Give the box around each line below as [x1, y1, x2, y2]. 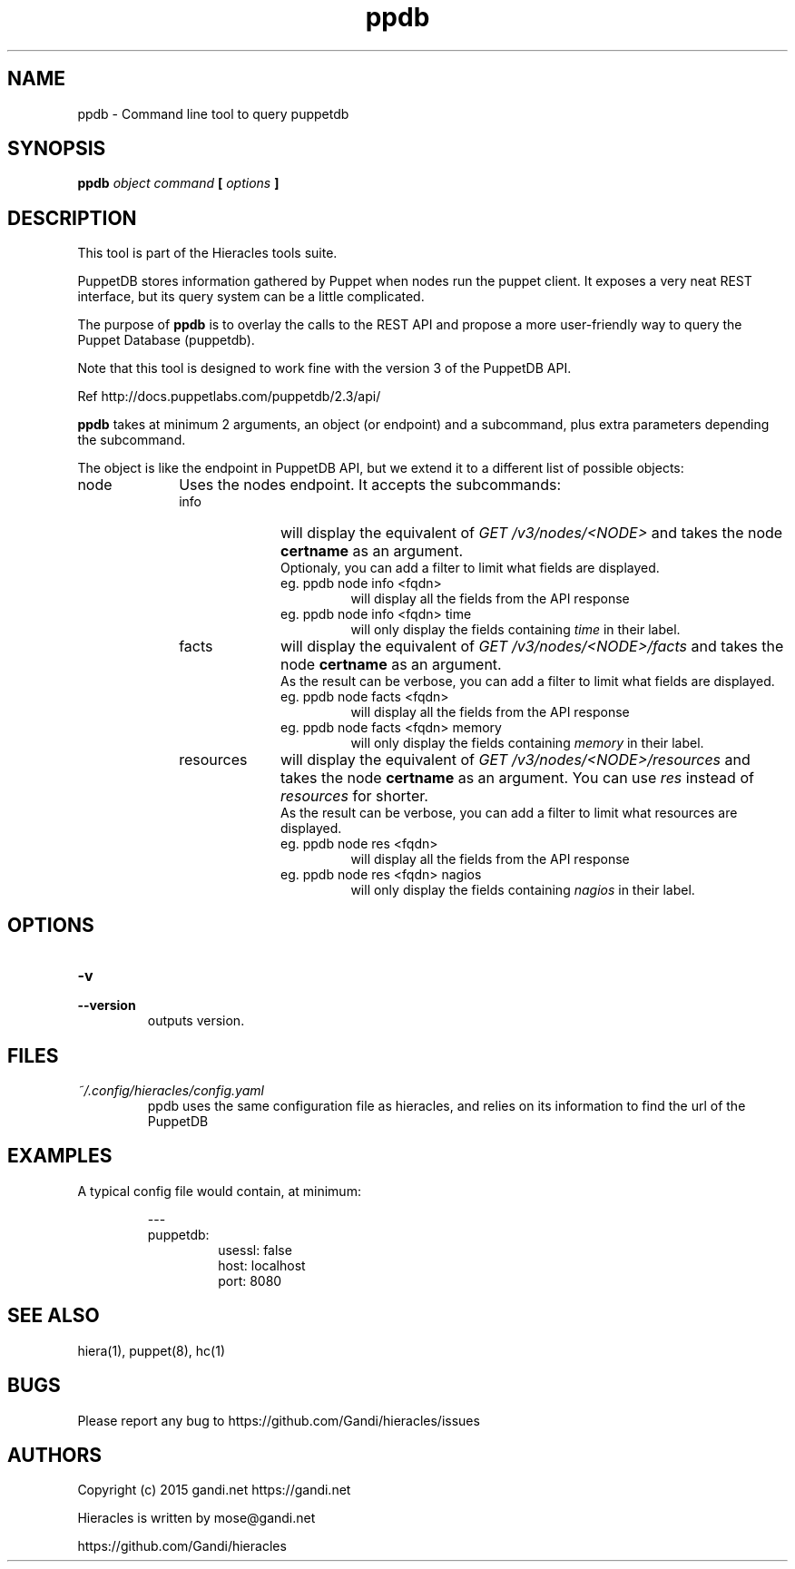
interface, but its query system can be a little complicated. [77, 289, 425, 305]
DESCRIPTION [7, 206, 137, 230]
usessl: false [218, 1241, 292, 1258]
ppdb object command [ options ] [77, 175, 280, 191]
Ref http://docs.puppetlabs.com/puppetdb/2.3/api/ [77, 388, 381, 405]
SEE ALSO [7, 1304, 100, 1328]
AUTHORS [7, 1443, 103, 1466]
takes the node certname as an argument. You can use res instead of [280, 769, 754, 788]
